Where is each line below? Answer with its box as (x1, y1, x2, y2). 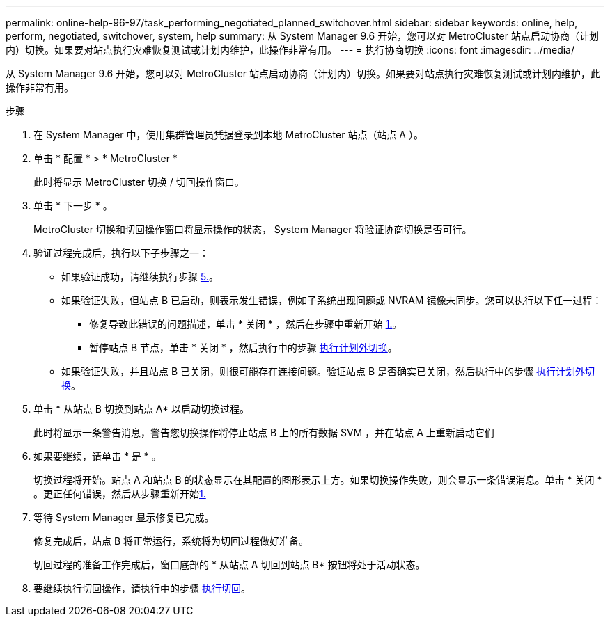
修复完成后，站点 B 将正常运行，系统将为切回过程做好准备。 (33, 535, 309, 547)
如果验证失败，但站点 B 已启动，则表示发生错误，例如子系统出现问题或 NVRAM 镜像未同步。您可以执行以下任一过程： (61, 294, 602, 306)
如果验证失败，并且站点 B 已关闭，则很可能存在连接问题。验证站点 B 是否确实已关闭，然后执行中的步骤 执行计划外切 (61, 365, 595, 377)
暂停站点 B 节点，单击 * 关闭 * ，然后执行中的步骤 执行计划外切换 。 (89, 342, 398, 353)
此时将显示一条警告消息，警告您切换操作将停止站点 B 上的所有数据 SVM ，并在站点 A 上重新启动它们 (33, 426, 494, 438)
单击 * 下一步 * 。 (33, 200, 113, 212)
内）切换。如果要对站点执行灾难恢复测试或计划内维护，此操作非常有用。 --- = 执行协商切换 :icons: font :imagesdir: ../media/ (6, 44, 575, 56)
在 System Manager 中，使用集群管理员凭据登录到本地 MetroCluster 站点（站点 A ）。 (33, 129, 423, 141)
